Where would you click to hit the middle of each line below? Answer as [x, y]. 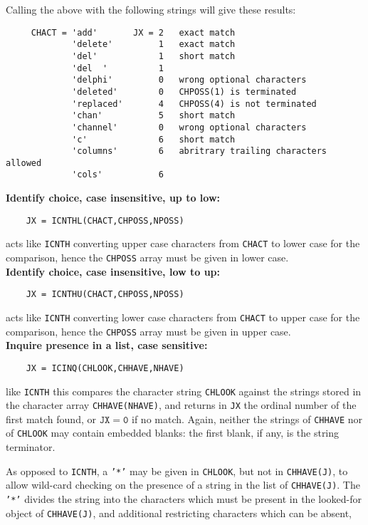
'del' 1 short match [154, 56]
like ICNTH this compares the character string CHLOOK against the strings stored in [184, 391]
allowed [24, 163]
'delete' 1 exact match [154, 45]
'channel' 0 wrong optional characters [189, 127]
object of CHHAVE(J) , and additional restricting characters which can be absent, [179, 513]
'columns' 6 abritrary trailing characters [200, 151]
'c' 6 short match [154, 139]
